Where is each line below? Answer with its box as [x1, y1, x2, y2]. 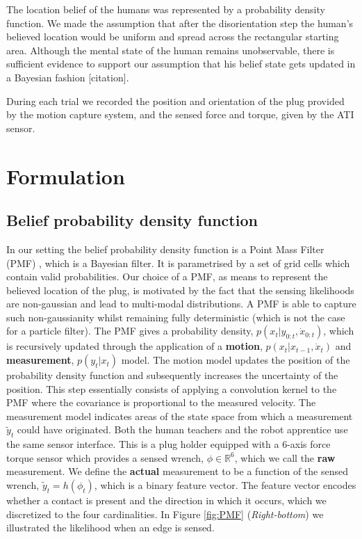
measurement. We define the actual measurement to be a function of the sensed [6, 464, 348, 478]
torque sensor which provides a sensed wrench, [6, 450, 204, 465]
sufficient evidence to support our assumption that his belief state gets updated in [6, 56, 356, 71]
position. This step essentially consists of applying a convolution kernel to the [6, 381, 337, 396]
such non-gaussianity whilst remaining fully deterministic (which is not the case [6, 309, 345, 324]
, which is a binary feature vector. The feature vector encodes [94, 478, 356, 492]
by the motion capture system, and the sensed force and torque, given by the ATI [6, 107, 354, 122]
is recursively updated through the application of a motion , [6, 339, 263, 353]
